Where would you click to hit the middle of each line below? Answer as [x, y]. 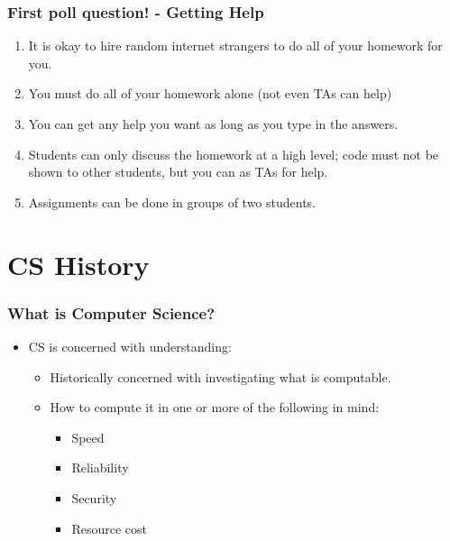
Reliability [100, 468]
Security [94, 497]
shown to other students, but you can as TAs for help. [178, 172]
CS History [78, 264]
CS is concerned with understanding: [130, 346]
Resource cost [109, 528]
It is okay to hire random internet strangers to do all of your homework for [235, 46]
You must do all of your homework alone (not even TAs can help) [210, 93]
